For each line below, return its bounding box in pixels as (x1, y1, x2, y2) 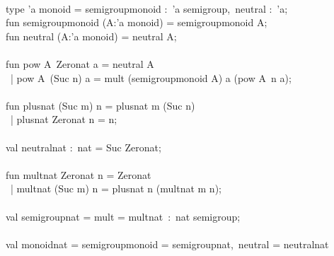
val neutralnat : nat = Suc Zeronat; (6, 139, 161, 154)
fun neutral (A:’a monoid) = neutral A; (6, 28, 177, 43)
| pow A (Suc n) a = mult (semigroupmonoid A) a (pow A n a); (10, 70, 292, 85)
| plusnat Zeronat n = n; (10, 112, 117, 127)
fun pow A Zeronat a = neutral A (6, 56, 154, 71)
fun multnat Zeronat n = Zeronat (6, 167, 151, 182)
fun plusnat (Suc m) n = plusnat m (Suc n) (6, 98, 195, 112)
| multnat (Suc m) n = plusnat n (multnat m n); (10, 181, 221, 196)
